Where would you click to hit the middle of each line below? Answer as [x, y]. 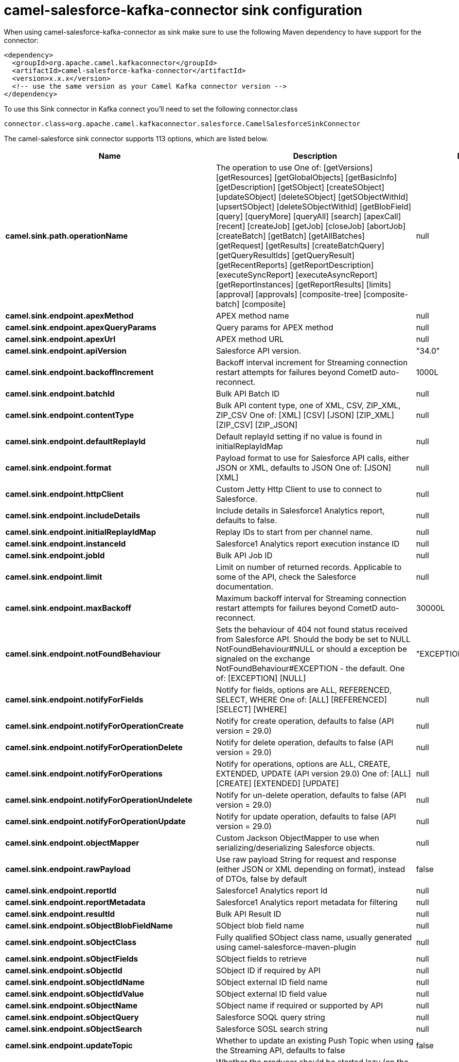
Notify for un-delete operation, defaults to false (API [311, 795]
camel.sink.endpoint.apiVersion [66, 351]
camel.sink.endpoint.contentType [70, 415]
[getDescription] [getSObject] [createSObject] [300, 187]
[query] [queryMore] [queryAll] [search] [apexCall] [309, 216]
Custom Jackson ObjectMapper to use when [298, 838]
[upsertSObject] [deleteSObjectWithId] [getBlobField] [314, 206]
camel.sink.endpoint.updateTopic [69, 1045]
